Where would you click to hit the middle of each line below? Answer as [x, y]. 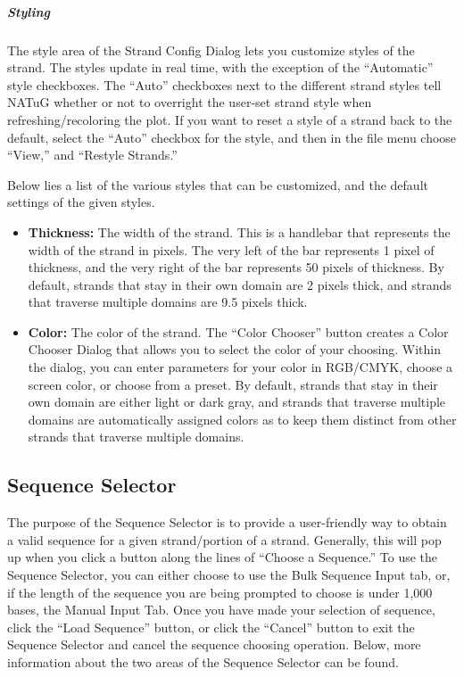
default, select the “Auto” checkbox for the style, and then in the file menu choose [232, 137]
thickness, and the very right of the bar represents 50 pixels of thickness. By [236, 267]
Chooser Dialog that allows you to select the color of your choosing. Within [235, 349]
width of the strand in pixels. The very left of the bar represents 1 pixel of [231, 249]
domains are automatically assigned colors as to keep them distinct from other [242, 419]
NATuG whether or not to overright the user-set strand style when [190, 102]
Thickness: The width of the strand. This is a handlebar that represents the [239, 231]
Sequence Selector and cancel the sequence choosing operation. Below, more [214, 644]
